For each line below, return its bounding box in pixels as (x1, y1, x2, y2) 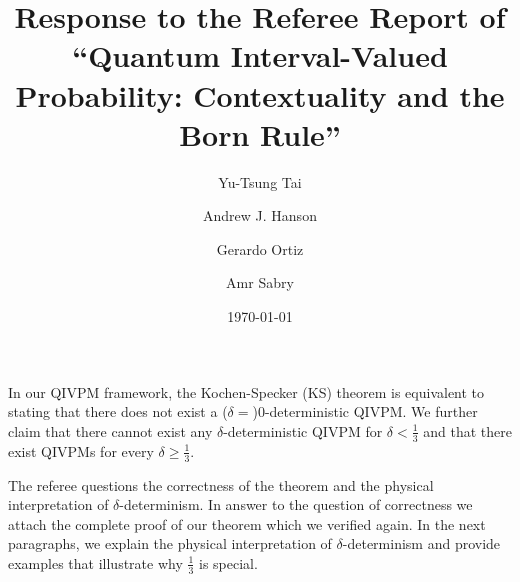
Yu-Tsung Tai (218, 171, 302, 192)
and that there (423, 420, 513, 441)
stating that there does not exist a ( (8, 401, 228, 422)
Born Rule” (179, 113, 341, 154)
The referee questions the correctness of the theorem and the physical (8, 474, 434, 495)
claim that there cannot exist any (8, 420, 213, 441)
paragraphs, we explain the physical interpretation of (8, 533, 332, 554)
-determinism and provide (342, 533, 501, 554)
